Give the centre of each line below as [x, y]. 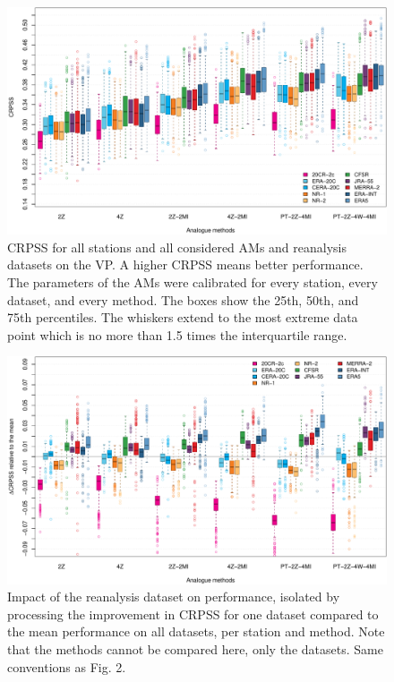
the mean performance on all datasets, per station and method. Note [196, 631]
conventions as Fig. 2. [67, 666]
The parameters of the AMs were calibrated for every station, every [193, 282]
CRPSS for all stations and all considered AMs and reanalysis [177, 247]
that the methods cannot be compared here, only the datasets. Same [195, 649]
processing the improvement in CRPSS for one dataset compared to [193, 614]
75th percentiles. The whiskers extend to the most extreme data [183, 317]
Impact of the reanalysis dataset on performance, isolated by [174, 597]
